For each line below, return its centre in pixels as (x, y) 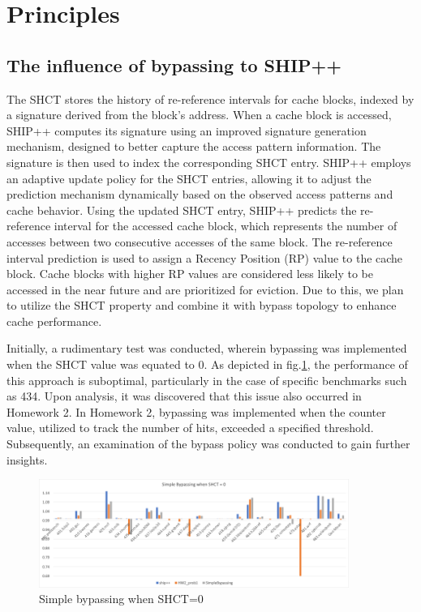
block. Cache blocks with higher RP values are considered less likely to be (190, 274)
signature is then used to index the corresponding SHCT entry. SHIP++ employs (209, 162)
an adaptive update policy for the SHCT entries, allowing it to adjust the (189, 178)
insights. (27, 459)
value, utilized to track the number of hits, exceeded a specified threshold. (190, 428)
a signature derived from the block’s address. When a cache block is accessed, (199, 115)
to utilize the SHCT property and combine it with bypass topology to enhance (202, 305)
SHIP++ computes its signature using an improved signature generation (187, 130)
